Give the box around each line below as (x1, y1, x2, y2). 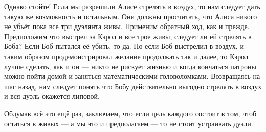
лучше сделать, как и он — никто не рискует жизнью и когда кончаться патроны (4, 61, 256, 71)
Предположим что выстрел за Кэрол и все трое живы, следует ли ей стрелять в (4, 31, 252, 41)
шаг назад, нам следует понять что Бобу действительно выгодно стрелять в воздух (4, 81, 262, 91)
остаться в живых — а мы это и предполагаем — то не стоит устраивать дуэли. (4, 118, 253, 128)
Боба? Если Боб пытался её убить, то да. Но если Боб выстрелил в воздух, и (4, 41, 244, 51)
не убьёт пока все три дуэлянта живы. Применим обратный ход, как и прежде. (4, 21, 250, 32)
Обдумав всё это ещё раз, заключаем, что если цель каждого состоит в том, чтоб (4, 108, 257, 118)
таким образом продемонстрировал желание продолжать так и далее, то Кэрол (4, 50, 249, 61)
